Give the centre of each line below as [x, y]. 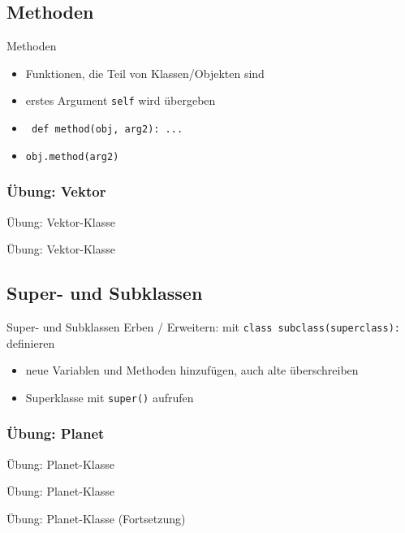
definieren [31, 342]
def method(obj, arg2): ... [107, 130]
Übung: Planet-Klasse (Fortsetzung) [96, 518]
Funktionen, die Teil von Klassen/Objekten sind [145, 73]
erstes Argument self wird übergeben [121, 100]
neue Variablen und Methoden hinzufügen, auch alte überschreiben [192, 370]
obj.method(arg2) [72, 156]
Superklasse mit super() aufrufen [110, 397]
